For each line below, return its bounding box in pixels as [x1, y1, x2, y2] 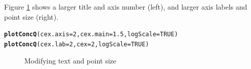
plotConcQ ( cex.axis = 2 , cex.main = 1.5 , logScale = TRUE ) [4, 31, 178, 38]
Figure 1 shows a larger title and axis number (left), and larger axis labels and [4, 2, 247, 12]
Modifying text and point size [24, 55, 116, 65]
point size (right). [4, 11, 59, 22]
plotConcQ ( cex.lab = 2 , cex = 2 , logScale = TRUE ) [4, 40, 149, 48]
